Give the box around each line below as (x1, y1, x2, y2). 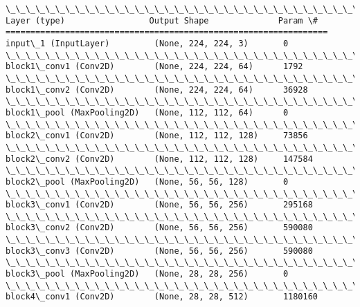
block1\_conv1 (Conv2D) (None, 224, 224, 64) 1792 (6, 62, 303, 72)
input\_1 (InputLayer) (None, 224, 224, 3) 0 (6, 38, 289, 48)
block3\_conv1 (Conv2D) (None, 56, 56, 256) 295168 (6, 200, 313, 210)
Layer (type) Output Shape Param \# (6, 15, 318, 26)
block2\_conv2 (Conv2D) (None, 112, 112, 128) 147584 (6, 153, 313, 164)
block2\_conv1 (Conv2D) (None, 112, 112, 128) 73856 (6, 131, 308, 141)
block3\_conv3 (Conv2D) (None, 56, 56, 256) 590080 (6, 245, 313, 256)
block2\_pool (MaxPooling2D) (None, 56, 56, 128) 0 (6, 176, 289, 187)
